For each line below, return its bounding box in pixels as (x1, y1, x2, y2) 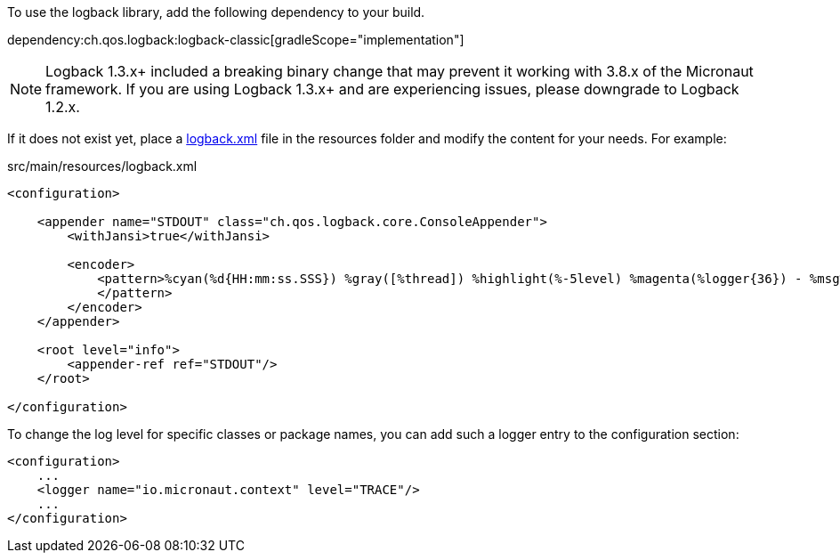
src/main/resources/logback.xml (7, 158, 198, 174)
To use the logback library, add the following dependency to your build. (7, 4, 425, 20)
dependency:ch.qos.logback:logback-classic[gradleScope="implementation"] (7, 32, 464, 47)
